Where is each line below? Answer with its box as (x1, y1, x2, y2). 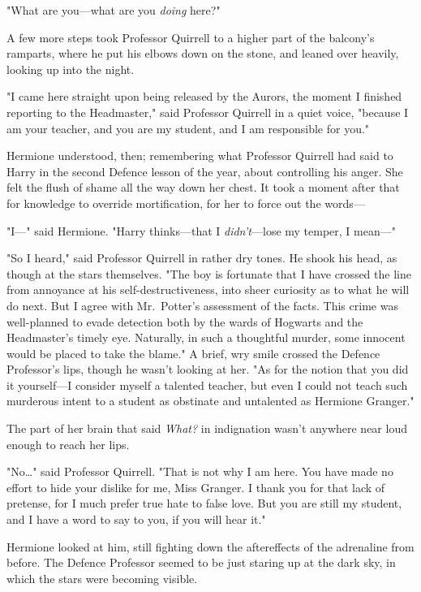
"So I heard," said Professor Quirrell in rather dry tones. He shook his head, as (6, 249, 397, 266)
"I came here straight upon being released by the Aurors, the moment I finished (6, 88, 402, 105)
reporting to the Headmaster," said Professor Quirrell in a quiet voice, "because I (6, 103, 409, 120)
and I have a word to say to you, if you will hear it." (6, 511, 266, 528)
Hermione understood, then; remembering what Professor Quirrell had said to (6, 147, 393, 164)
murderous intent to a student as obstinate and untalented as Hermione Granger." (6, 392, 415, 409)
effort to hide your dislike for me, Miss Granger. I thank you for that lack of (6, 478, 385, 495)
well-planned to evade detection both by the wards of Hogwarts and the (6, 313, 363, 330)
